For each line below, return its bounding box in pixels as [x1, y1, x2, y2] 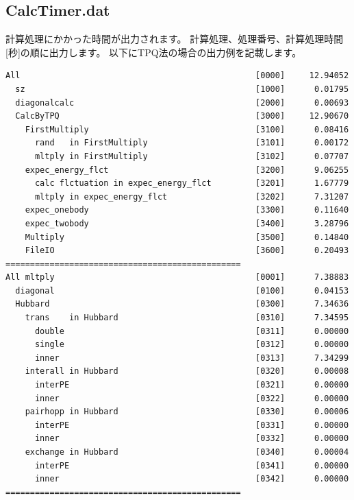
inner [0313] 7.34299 [34, 353, 349, 363]
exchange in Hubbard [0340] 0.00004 [25, 447, 349, 457]
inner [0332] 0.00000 [34, 433, 349, 444]
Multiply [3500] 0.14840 [25, 232, 349, 242]
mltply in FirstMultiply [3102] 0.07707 [34, 151, 349, 161]
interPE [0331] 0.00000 [34, 420, 349, 430]
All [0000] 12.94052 [5, 71, 349, 81]
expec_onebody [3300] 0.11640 [25, 205, 349, 215]
